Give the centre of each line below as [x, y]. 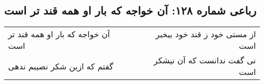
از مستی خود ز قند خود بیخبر [206, 34]
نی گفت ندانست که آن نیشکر [205, 60]
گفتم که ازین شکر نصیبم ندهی [61, 66]
